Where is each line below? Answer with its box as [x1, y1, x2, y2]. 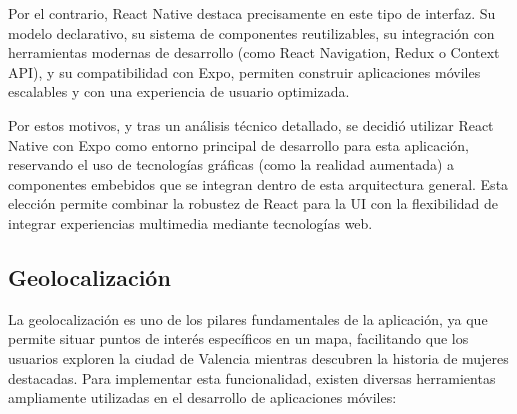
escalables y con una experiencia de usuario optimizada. [8, 81, 350, 102]
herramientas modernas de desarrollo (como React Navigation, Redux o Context [8, 42, 500, 63]
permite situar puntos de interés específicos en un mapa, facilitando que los [8, 328, 469, 349]
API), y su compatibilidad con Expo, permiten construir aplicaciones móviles [8, 61, 481, 82]
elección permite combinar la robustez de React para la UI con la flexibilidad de [8, 193, 499, 214]
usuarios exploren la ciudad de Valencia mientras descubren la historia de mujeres [8, 347, 509, 368]
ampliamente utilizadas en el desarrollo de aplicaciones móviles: [8, 387, 397, 408]
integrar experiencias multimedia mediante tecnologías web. [8, 212, 373, 233]
